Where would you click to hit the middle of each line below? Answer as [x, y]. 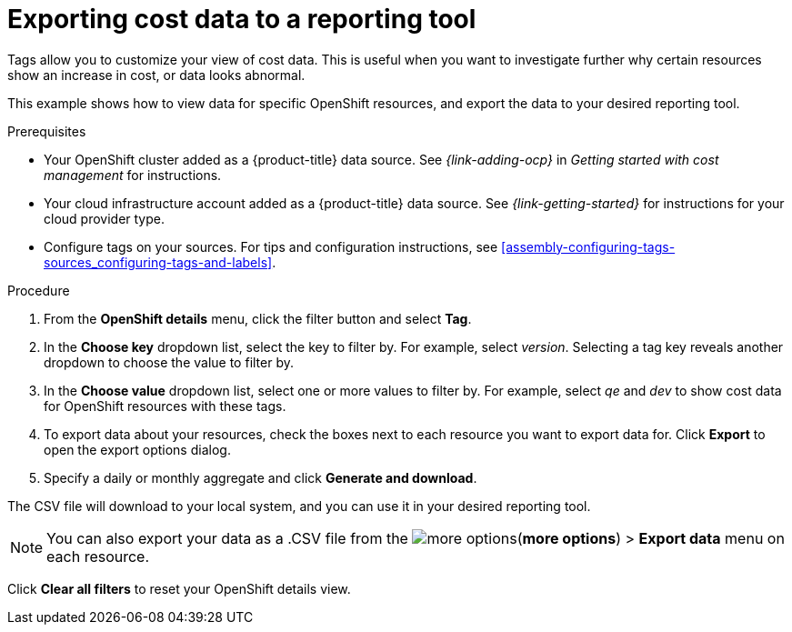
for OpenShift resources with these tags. [165, 406]
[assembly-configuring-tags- [588, 246]
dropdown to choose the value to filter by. [169, 362]
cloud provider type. [104, 218]
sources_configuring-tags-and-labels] [158, 262]
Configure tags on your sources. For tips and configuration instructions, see [271, 246]
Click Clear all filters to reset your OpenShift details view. [179, 588]
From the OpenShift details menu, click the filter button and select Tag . [258, 318]
